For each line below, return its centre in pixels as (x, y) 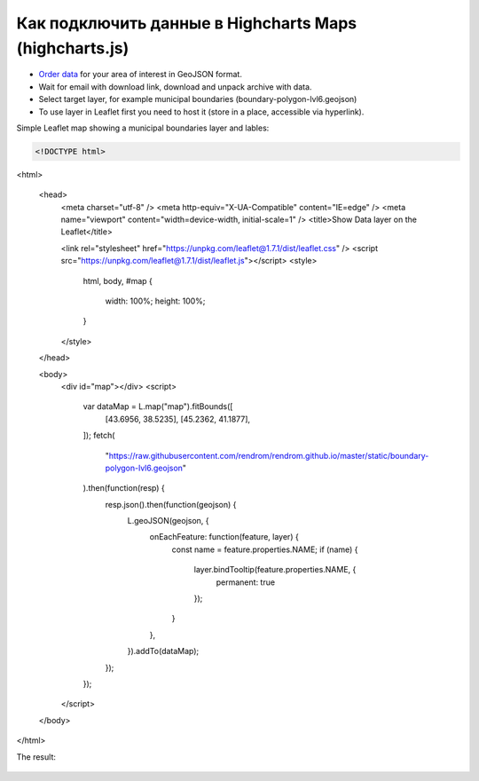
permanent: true (245, 582)
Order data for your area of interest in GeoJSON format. (141, 75)
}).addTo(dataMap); (163, 651)
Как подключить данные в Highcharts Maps (187, 23)
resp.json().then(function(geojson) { (171, 504)
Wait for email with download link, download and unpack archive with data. (175, 87)
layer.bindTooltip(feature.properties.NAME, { (275, 570)
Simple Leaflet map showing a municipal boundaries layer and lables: (143, 128)
